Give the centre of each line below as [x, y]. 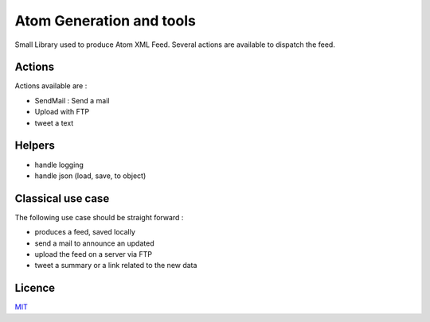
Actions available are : [51, 86]
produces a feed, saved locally [85, 232]
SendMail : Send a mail [72, 100]
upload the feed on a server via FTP [94, 254]
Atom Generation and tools [106, 21]
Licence [35, 288]
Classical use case [62, 198]
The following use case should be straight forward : [99, 217]
